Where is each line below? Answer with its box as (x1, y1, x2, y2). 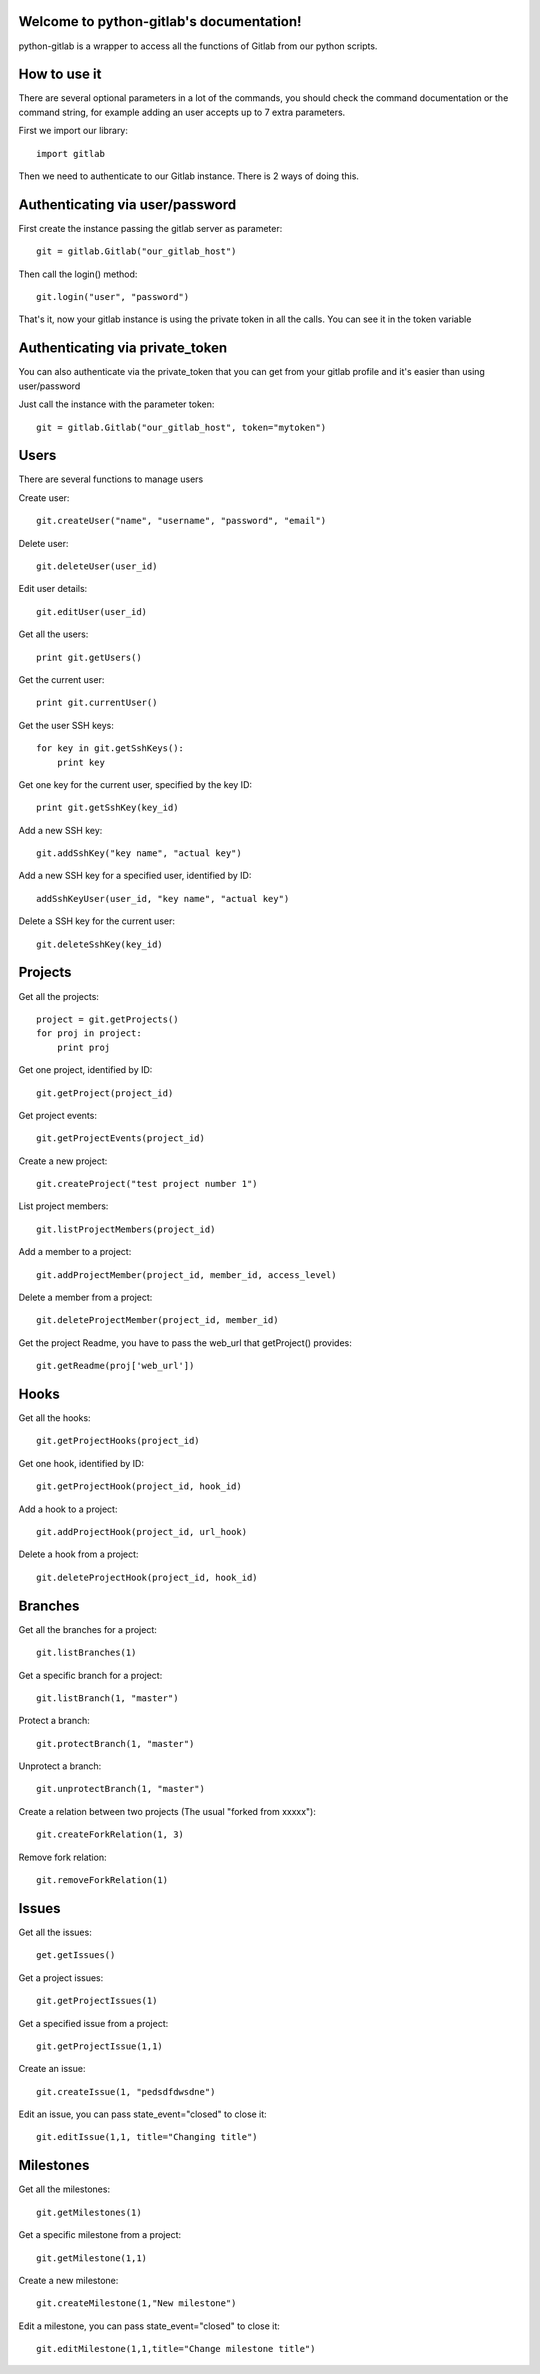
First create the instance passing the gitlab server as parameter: (18, 222, 283, 234)
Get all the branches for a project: (18, 1623, 157, 1635)
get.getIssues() (36, 1950, 116, 1961)
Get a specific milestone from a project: (18, 2229, 182, 2241)
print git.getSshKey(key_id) (36, 802, 179, 814)
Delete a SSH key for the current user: (18, 915, 175, 927)
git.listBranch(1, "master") (36, 1692, 179, 1704)
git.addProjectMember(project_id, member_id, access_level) (36, 1269, 337, 1280)
